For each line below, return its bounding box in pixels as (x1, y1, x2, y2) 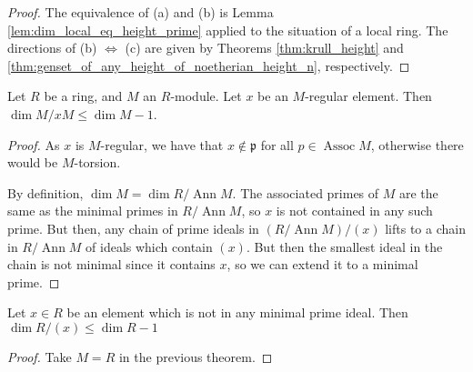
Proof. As (7, 135, 60, 154)
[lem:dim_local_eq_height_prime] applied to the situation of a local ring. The (7, 20, 448, 39)
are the (399, 183, 438, 202)
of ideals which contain (86, 236, 213, 256)
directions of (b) (7, 38, 97, 57)
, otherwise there (370, 135, 464, 154)
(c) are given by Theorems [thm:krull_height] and (125, 38, 404, 57)
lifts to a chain (385, 218, 466, 237)
